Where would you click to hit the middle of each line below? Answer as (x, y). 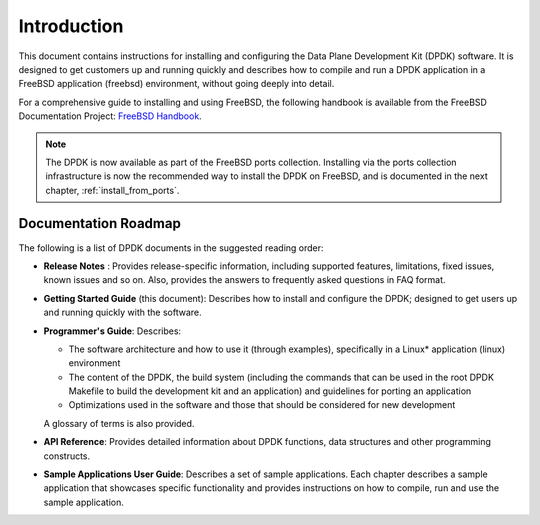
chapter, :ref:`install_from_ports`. (112, 190)
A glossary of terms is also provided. (119, 423)
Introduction (71, 26)
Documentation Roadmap (100, 223)
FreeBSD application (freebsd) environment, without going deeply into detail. (176, 84)
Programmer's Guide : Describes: (112, 331)
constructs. (67, 456)
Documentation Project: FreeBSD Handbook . (110, 116)
